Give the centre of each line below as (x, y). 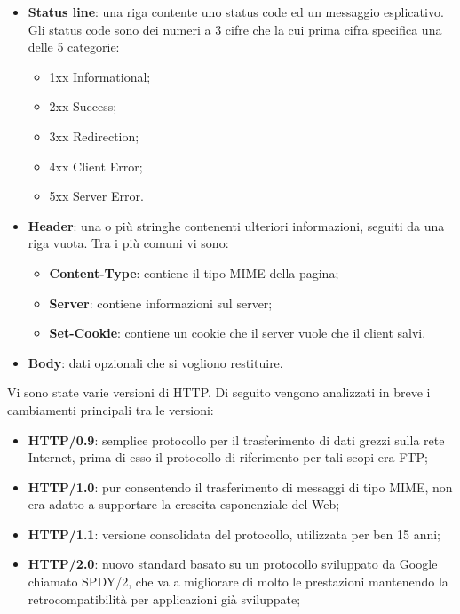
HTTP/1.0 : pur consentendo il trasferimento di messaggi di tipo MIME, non (240, 486)
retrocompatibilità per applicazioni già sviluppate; (164, 598)
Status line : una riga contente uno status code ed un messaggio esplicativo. (236, 12)
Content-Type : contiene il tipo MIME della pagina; (194, 272)
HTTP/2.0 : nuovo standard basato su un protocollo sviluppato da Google (233, 564)
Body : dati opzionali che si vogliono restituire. (155, 362)
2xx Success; (83, 106)
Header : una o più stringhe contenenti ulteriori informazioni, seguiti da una (236, 225)
